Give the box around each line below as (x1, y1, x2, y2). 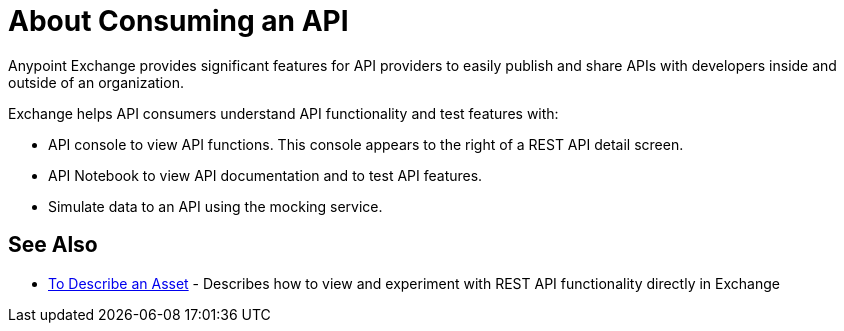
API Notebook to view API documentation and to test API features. (48, 166, 483, 184)
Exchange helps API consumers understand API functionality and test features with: (8, 104, 559, 122)
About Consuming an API (8, 4, 349, 38)
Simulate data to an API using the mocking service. (48, 197, 383, 215)
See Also (8, 232, 98, 258)
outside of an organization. (8, 73, 184, 91)
